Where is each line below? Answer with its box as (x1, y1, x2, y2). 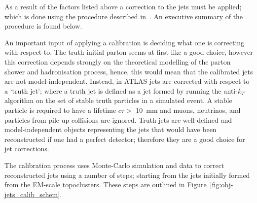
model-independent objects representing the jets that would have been (4, 124, 217, 135)
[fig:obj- (210, 179, 233, 190)
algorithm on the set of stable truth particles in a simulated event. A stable (4, 95, 232, 105)
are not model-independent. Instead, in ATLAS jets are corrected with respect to (4, 76, 250, 86)
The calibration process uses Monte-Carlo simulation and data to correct (4, 160, 224, 170)
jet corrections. (4, 143, 49, 154)
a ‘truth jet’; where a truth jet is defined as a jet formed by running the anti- (4, 85, 238, 96)
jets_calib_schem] (4, 189, 60, 199)
